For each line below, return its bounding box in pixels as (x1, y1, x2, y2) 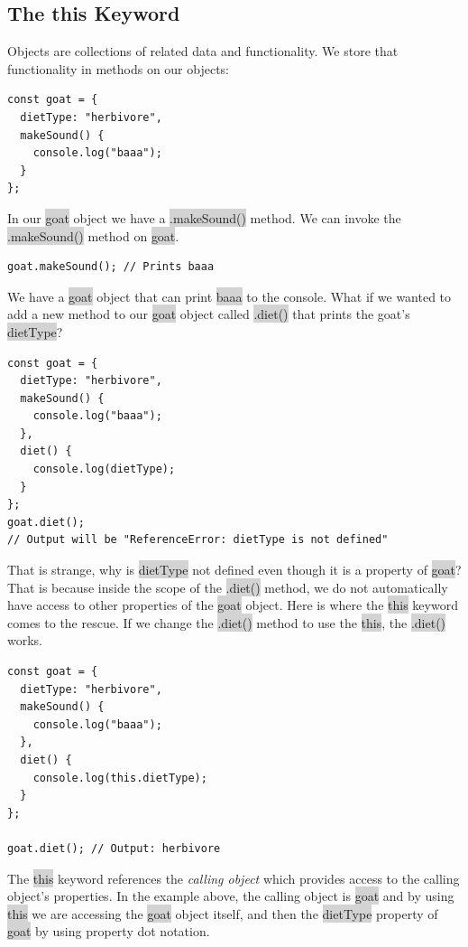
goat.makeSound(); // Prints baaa (7, 260, 215, 274)
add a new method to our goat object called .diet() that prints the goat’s (7, 305, 410, 323)
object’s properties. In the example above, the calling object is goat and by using (7, 886, 454, 905)
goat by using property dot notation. (7, 922, 210, 941)
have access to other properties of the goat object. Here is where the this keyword (7, 595, 458, 614)
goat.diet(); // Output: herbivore (7, 841, 221, 855)
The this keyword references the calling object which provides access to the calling (7, 868, 460, 887)
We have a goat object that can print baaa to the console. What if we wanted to (7, 286, 452, 305)
